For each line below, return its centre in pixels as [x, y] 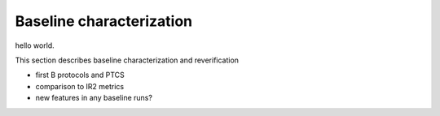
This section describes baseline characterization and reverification [127, 60]
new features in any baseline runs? [94, 98]
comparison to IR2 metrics [80, 86]
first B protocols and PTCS [80, 75]
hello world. [35, 45]
